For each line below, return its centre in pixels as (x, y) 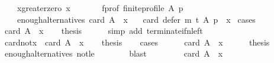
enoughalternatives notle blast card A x (114, 53)
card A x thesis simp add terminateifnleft (104, 31)
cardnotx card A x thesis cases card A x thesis (137, 42)
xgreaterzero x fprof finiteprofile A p (100, 8)
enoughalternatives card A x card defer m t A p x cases (136, 19)
